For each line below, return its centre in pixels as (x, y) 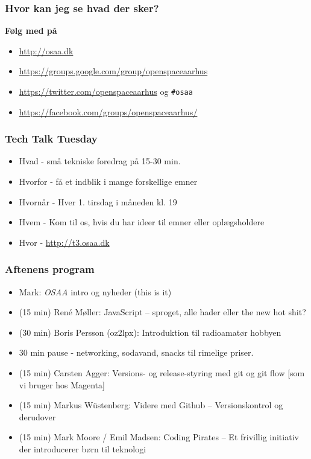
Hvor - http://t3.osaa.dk (64, 242)
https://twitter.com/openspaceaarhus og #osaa (106, 91)
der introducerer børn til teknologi (83, 449)
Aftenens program (50, 269)
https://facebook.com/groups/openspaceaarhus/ (108, 111)
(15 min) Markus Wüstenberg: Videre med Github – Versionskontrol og (151, 405)
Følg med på (31, 30)
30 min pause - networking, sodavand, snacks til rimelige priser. (136, 352)
